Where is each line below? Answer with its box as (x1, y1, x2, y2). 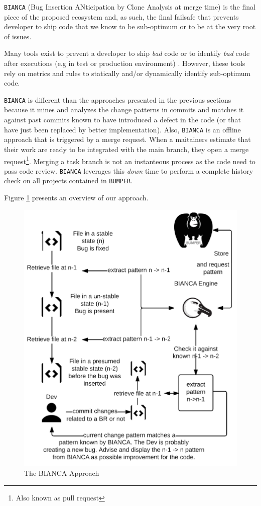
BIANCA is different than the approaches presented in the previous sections (4, 94, 231, 105)
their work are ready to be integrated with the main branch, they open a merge (4, 143, 249, 154)
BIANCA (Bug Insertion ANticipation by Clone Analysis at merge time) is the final (4, 2, 255, 12)
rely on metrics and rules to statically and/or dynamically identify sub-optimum (4, 67, 251, 78)
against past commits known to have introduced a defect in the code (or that (4, 114, 241, 125)
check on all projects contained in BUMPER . (4, 175, 133, 186)
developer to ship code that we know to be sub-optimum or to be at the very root (4, 21, 256, 32)
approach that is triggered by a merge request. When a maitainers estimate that (4, 134, 251, 144)
